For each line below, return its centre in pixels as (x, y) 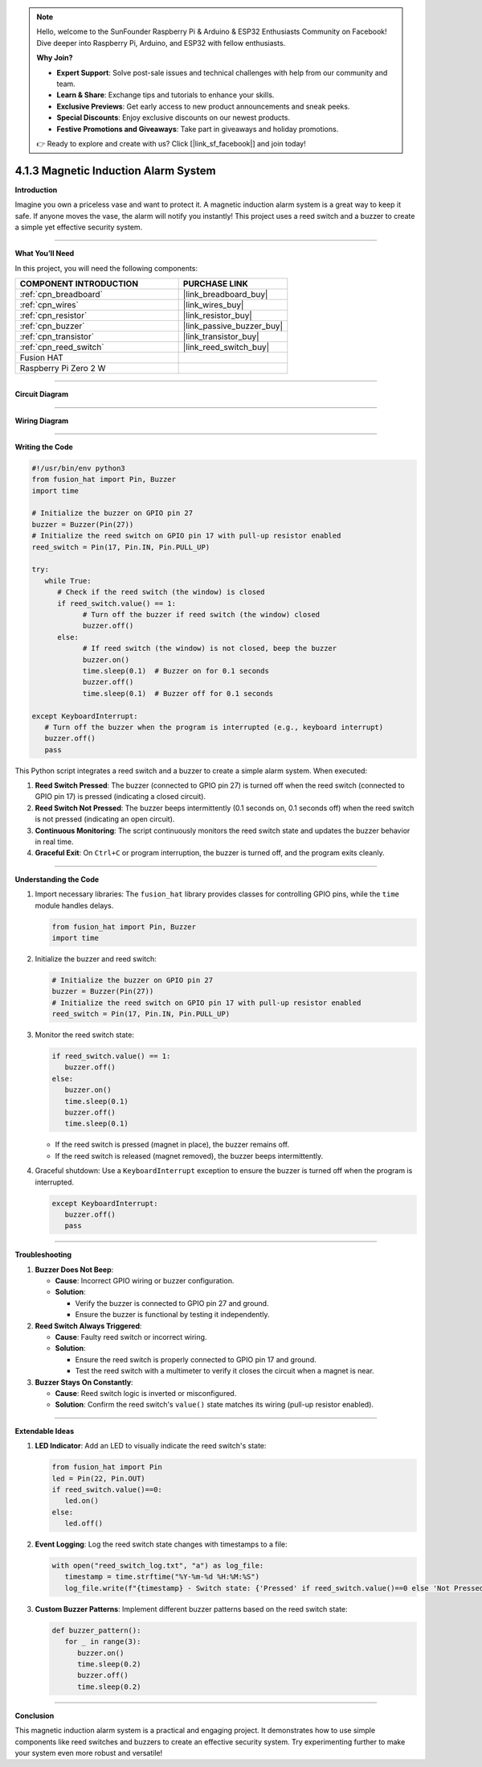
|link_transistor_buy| (221, 336)
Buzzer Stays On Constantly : (84, 1382)
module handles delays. (74, 905)
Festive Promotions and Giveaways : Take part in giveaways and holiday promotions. (198, 129)
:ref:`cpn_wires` (49, 305)
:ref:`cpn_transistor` (57, 336)
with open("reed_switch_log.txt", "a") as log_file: (158, 1566)
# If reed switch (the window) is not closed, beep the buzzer (210, 649)
